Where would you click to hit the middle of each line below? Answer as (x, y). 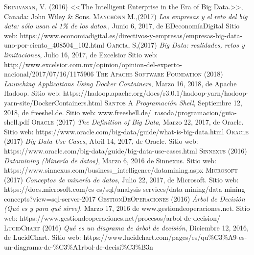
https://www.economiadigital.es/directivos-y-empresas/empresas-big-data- (131, 35)
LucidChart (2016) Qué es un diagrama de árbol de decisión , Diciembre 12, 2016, (126, 227)
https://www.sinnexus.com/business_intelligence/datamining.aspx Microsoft (121, 170)
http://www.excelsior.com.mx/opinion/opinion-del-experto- (93, 64)
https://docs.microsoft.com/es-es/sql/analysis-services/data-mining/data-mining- (126, 189)
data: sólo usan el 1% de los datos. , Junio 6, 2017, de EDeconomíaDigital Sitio (122, 26)
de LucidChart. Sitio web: (43, 237)
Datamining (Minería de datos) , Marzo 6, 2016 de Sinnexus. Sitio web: (110, 160)
